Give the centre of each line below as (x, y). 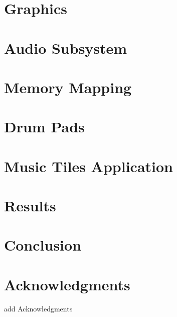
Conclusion (43, 245)
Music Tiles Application (88, 166)
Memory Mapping (68, 87)
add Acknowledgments (38, 308)
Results (30, 206)
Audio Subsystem (66, 48)
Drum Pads (44, 127)
